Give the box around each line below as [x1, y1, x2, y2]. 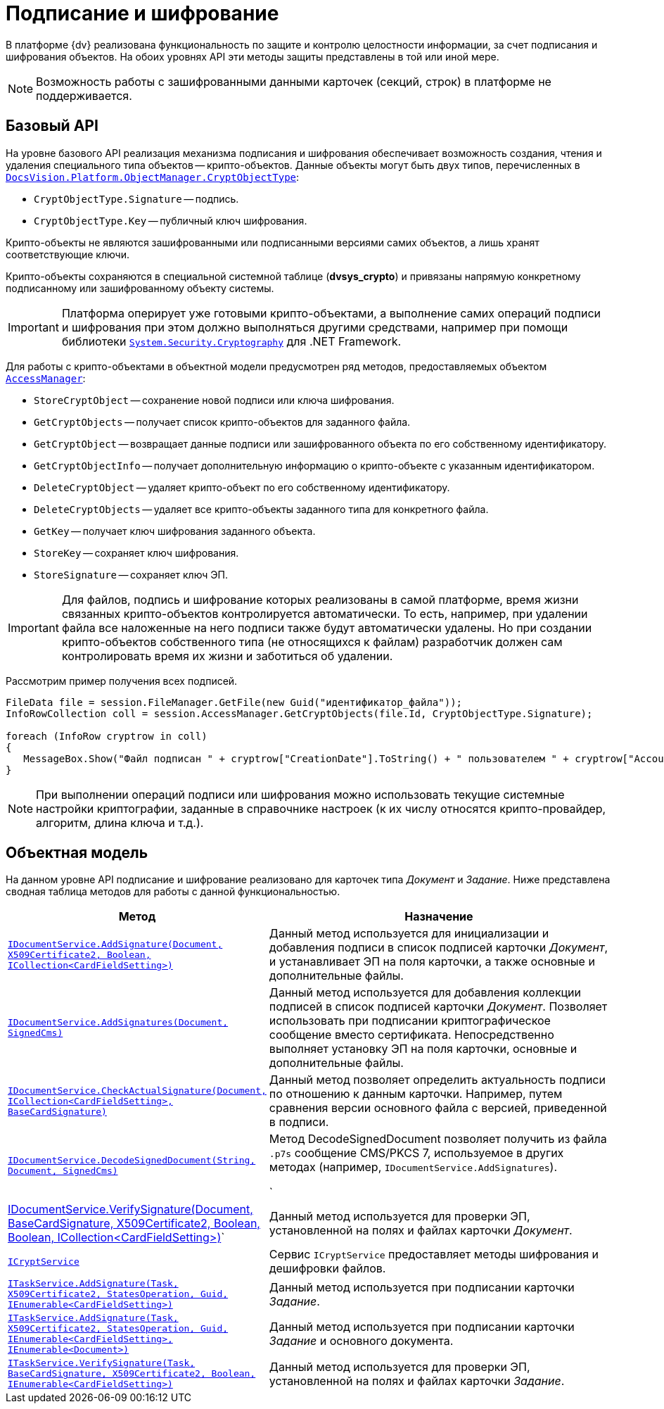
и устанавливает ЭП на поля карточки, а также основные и [269, 954, 595, 969]
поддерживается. [36, 88, 132, 103]
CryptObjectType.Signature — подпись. [34, 192, 239, 205]
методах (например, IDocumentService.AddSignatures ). [269, 1160, 558, 1175]
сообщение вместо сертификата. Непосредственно [269, 1028, 554, 1042]
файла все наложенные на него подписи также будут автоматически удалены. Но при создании [61, 620, 592, 635]
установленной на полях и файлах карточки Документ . [269, 1223, 573, 1238]
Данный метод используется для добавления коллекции [269, 985, 582, 1000]
